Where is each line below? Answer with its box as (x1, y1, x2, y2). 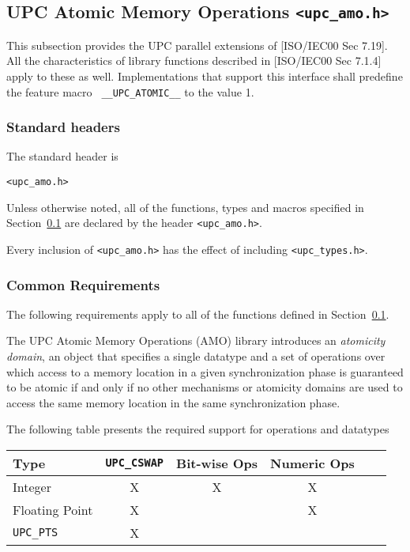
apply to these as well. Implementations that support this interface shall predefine (6, 67, 403, 84)
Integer (13, 477, 51, 496)
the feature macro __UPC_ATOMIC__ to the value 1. (6, 83, 254, 100)
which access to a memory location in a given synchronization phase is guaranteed (6, 363, 404, 380)
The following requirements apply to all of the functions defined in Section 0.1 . (6, 305, 389, 322)
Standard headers (6, 117, 120, 137)
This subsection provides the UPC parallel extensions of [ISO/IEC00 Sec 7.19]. (6, 36, 388, 53)
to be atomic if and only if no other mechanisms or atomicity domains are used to (6, 379, 403, 395)
